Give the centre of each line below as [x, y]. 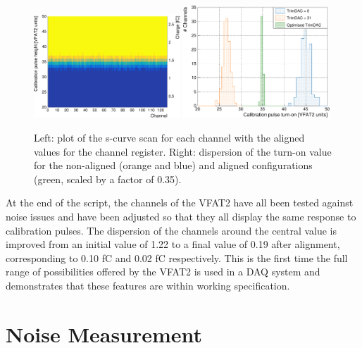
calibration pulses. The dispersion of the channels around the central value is [171, 230]
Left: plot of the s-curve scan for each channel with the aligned [169, 138]
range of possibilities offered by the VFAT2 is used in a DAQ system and [163, 272]
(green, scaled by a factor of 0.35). [108, 179]
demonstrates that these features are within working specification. [148, 285]
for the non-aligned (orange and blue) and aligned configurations [173, 165]
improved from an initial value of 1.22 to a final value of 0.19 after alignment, [173, 244]
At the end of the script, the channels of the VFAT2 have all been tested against [180, 203]
